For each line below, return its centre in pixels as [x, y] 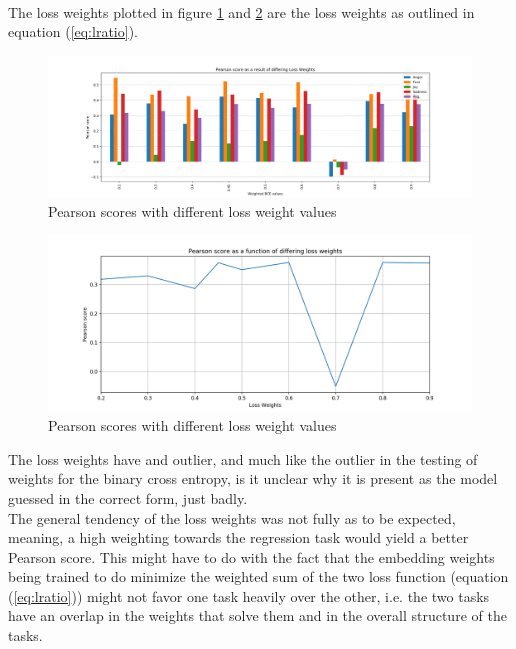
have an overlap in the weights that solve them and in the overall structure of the [257, 615]
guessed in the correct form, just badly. [128, 497]
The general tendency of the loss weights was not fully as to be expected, [232, 517]
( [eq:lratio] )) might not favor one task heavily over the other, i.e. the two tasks [249, 595]
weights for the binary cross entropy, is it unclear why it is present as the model [253, 478]
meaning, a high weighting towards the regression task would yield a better [238, 537]
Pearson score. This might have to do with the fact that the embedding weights [251, 556]
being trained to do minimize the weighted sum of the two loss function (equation [258, 576]
